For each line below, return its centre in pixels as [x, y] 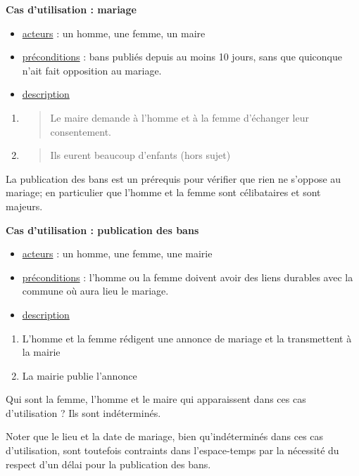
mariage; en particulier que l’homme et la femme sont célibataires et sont [163, 192]
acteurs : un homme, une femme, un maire [114, 33]
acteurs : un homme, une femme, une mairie [117, 253]
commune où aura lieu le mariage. [95, 291]
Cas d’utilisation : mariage [71, 9]
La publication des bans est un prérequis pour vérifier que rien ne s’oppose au [174, 178]
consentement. [81, 131]
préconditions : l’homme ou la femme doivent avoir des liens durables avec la [188, 277]
